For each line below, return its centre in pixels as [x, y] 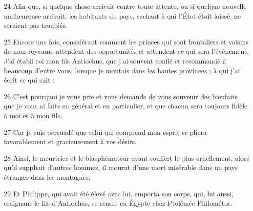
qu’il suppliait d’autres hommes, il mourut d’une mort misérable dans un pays [121, 167]
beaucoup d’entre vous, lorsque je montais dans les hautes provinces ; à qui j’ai [122, 70]
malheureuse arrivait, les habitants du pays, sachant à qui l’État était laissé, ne [123, 15]
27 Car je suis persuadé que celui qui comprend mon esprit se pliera [105, 132]
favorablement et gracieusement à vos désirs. [70, 141]
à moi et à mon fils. [33, 115]
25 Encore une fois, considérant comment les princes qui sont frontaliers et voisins [126, 41]
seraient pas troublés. [36, 25]
